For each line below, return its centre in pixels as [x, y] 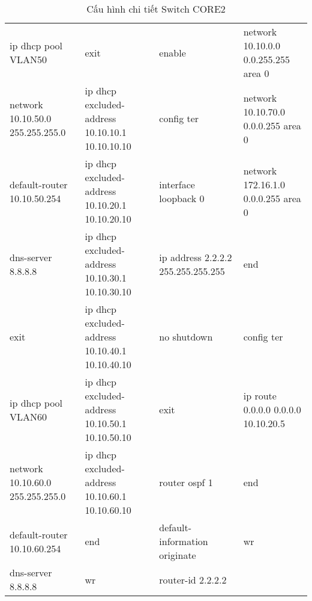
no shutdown [186, 337]
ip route [260, 396]
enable [172, 52]
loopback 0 [182, 198]
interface [177, 184]
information [184, 541]
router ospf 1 [186, 482]
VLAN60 [28, 416]
